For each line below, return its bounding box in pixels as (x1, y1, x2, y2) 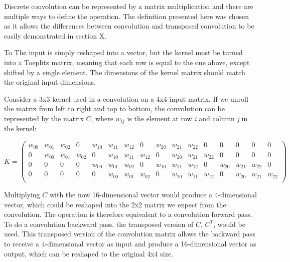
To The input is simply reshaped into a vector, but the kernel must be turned (4, 47, 243, 58)
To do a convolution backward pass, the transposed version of (4, 218, 194, 229)
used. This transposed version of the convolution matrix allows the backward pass (4, 228, 255, 239)
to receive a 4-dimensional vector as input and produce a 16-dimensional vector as (4, 238, 256, 248)
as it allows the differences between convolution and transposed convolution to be (4, 21, 254, 31)
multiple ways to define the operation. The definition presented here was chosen (4, 11, 249, 21)
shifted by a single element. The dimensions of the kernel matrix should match (4, 67, 245, 77)
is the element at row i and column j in (127, 113, 248, 123)
